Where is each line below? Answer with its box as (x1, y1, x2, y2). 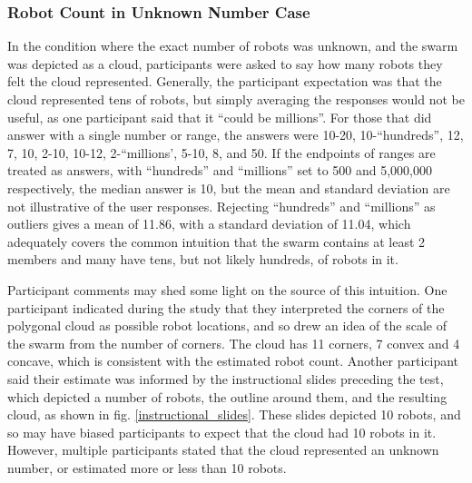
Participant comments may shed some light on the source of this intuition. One (7, 280, 447, 299)
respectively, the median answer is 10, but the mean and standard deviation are (7, 178, 450, 197)
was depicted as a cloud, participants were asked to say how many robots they (7, 54, 443, 73)
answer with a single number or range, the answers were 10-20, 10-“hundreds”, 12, (7, 125, 464, 144)
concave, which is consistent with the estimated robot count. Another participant (7, 351, 459, 370)
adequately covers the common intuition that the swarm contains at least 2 (7, 232, 426, 251)
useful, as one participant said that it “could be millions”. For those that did (7, 107, 432, 126)
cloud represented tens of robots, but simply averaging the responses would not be (7, 90, 465, 108)
